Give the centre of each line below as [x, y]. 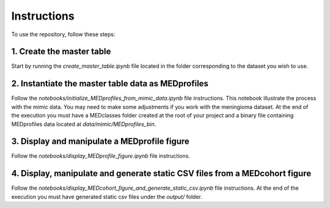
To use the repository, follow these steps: [63, 34]
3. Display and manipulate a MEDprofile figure [100, 142]
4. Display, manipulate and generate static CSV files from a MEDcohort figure [161, 173]
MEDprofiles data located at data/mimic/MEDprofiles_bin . [84, 124]
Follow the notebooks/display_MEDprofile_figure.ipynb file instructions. [101, 156]
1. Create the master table [61, 52]
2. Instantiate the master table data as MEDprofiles [110, 84]
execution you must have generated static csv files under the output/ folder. [107, 196]
